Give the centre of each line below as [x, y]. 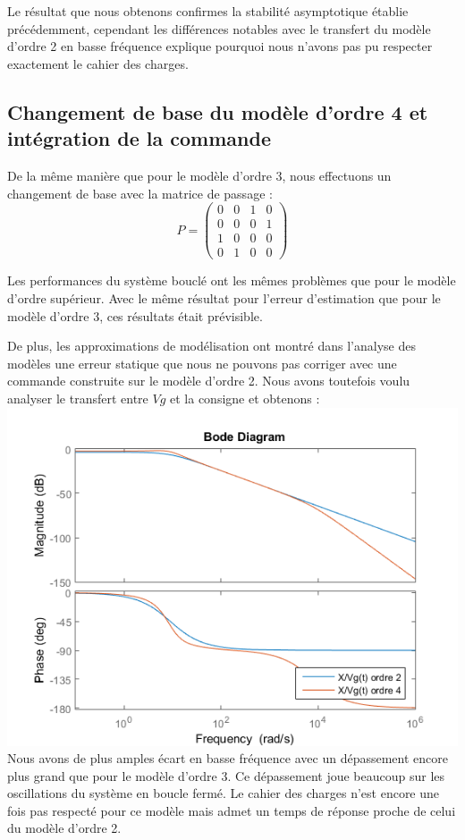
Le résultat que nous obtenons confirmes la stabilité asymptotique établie [208, 11]
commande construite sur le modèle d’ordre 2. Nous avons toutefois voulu [209, 381]
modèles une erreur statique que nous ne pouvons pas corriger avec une [202, 363]
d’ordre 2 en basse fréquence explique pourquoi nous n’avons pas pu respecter [220, 46]
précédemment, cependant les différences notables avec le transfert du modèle [219, 28]
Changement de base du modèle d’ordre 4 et [218, 111]
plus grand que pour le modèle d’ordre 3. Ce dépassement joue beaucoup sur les [226, 775]
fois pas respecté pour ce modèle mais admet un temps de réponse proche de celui [232, 810]
